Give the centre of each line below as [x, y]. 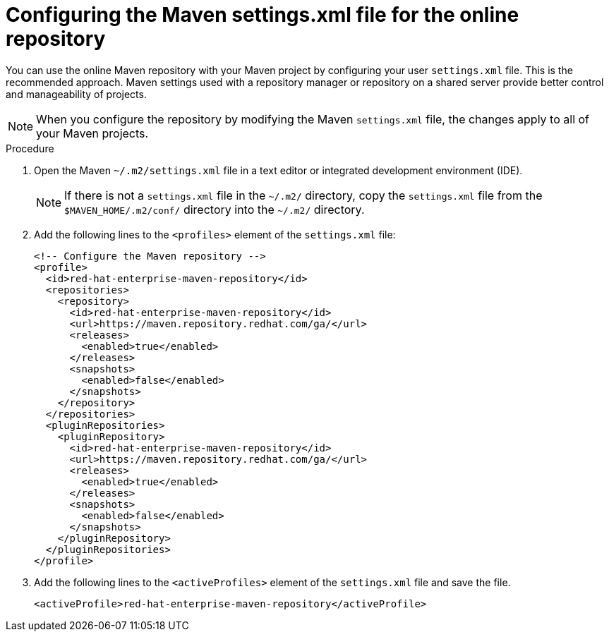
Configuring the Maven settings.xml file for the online [263, 15]
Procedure [30, 148]
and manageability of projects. [76, 94]
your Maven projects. [92, 133]
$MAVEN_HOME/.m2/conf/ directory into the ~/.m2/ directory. [215, 209]
